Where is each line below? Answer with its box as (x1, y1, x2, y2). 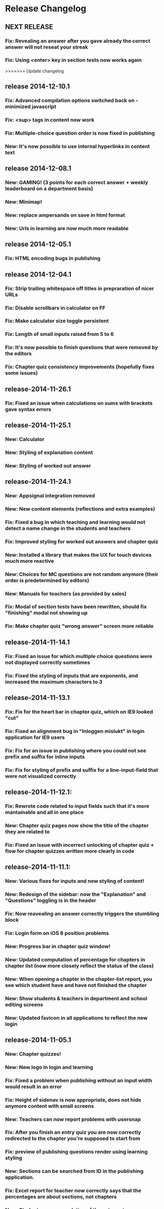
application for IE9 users (5, 733, 65, 740)
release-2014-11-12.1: (5, 788, 72, 797)
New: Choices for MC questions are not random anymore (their (5, 571, 159, 578)
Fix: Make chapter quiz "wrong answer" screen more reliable (5, 623, 154, 629)
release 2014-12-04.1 (5, 270, 71, 279)
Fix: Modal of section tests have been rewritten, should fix (5, 603, 147, 610)
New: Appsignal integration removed (5, 492, 95, 499)
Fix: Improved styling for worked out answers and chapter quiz (5, 538, 159, 545)
